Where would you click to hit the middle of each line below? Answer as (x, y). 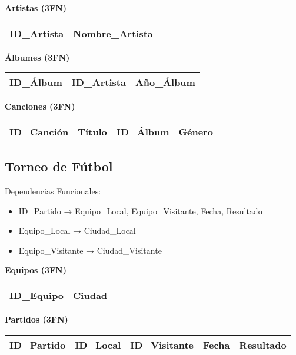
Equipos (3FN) (36, 270)
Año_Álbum (165, 82)
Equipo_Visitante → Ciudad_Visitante (90, 250)
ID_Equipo (37, 295)
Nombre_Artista (113, 33)
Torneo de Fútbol (59, 166)
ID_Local (98, 344)
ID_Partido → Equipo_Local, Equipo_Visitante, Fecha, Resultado (140, 210)
